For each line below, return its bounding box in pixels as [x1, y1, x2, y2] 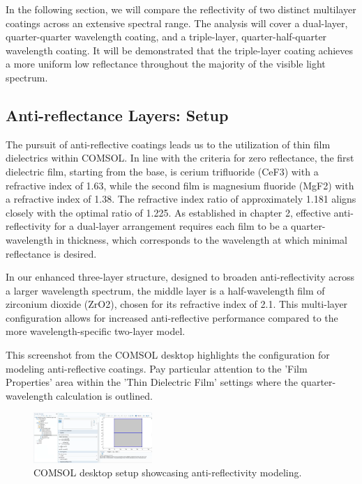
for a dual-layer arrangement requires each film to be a [54, 219, 288, 233]
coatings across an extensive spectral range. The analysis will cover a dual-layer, [6, 15, 348, 30]
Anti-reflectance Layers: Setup [6, 104, 229, 125]
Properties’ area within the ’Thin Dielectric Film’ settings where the [6, 375, 299, 389]
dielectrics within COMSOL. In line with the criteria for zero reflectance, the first [6, 150, 354, 165]
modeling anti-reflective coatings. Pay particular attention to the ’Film [6, 361, 308, 375]
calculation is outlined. [56, 388, 153, 403]
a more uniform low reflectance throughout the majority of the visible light [6, 56, 326, 71]
